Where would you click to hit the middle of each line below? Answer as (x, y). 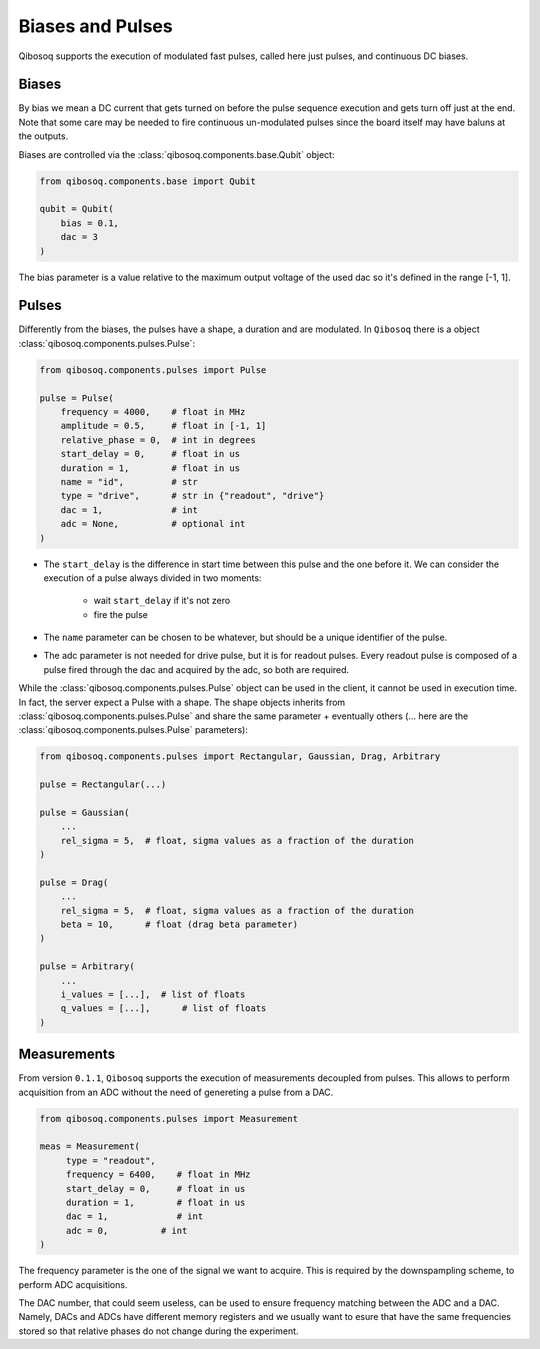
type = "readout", (111, 1160)
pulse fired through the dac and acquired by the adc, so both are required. (196, 669)
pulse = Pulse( (76, 398)
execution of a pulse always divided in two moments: (152, 577)
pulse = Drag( (74, 882)
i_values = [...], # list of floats (153, 994)
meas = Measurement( (89, 1146)
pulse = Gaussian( (84, 812)
